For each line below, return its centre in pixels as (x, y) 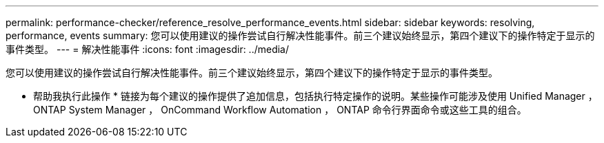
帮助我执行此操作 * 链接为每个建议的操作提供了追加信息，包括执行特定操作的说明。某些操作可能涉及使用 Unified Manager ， (315, 96)
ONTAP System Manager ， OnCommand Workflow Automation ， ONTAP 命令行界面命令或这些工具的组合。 (280, 110)
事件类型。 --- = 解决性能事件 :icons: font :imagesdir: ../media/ (148, 49)
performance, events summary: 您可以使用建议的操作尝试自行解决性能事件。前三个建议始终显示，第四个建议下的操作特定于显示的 (300, 35)
